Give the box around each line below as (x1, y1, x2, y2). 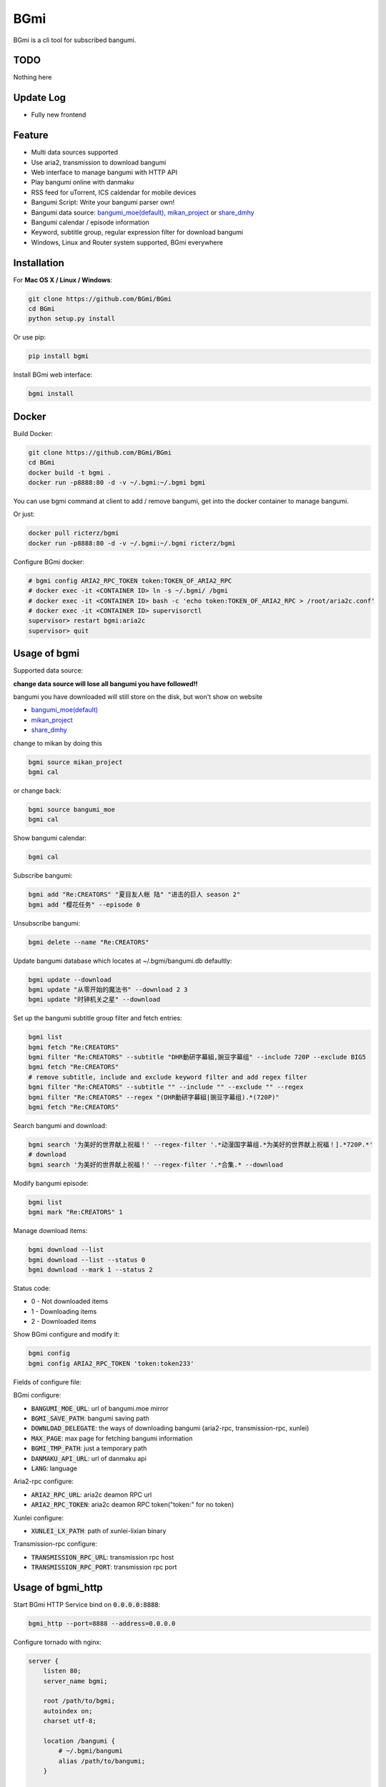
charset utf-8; (43, 1717, 96, 1726)
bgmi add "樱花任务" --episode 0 (28, 901, 141, 909)
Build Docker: (13, 429, 54, 437)
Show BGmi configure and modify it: (13, 1330, 120, 1339)
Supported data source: (13, 666, 84, 675)
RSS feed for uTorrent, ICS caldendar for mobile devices (31, 188, 197, 197)
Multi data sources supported (31, 148, 118, 157)
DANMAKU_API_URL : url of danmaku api (31, 1454, 147, 1462)
